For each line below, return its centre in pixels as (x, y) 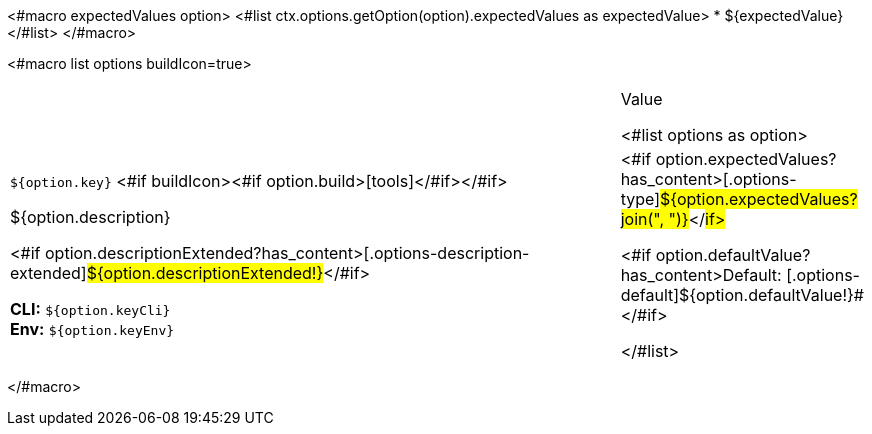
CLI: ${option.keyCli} (90, 309)
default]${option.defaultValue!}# (742, 295)
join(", (642, 219)
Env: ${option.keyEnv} (92, 329)
